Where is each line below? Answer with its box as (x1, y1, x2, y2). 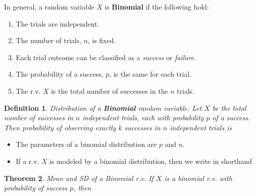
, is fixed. (87, 35, 116, 46)
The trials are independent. (15, 18, 99, 29)
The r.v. (15, 85, 41, 96)
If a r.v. (15, 155, 39, 166)
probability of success (4, 182, 67, 193)
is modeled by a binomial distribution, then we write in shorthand (49, 155, 252, 166)
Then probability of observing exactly (4, 122, 116, 132)
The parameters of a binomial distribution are (15, 139, 157, 149)
